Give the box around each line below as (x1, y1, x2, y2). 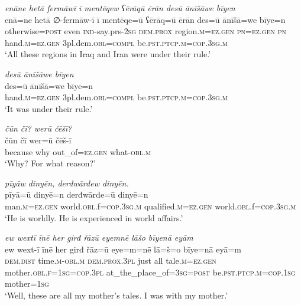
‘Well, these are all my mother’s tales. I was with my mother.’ (5, 289, 228, 301)
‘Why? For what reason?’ (5, 157, 96, 169)
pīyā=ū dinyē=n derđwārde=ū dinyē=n (5, 188, 148, 201)
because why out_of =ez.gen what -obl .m (5, 145, 151, 158)
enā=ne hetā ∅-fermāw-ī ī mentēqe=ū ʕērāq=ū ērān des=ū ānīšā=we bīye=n (5, 13, 286, 25)
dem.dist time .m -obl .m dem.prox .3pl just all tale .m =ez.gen (5, 254, 216, 267)
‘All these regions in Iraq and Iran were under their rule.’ (5, 48, 211, 60)
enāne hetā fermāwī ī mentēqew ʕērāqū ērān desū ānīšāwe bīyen (5, 2, 235, 14)
